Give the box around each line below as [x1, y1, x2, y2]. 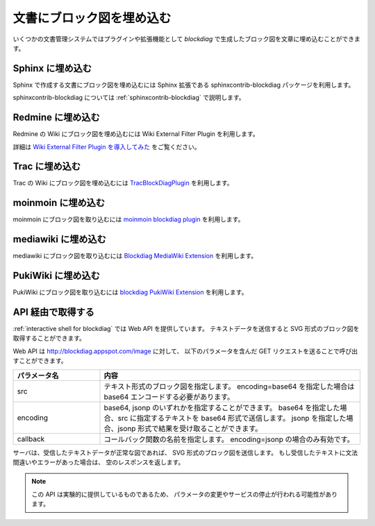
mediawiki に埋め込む [12, 233, 107, 246]
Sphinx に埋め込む [12, 62, 92, 74]
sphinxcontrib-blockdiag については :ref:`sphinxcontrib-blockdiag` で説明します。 [12, 94, 246, 102]
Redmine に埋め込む [12, 112, 100, 124]
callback [17, 434, 45, 443]
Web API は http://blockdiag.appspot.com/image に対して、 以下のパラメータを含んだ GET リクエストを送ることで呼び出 [12, 347, 358, 355]
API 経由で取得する [12, 306, 95, 318]
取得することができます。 [12, 334, 86, 343]
